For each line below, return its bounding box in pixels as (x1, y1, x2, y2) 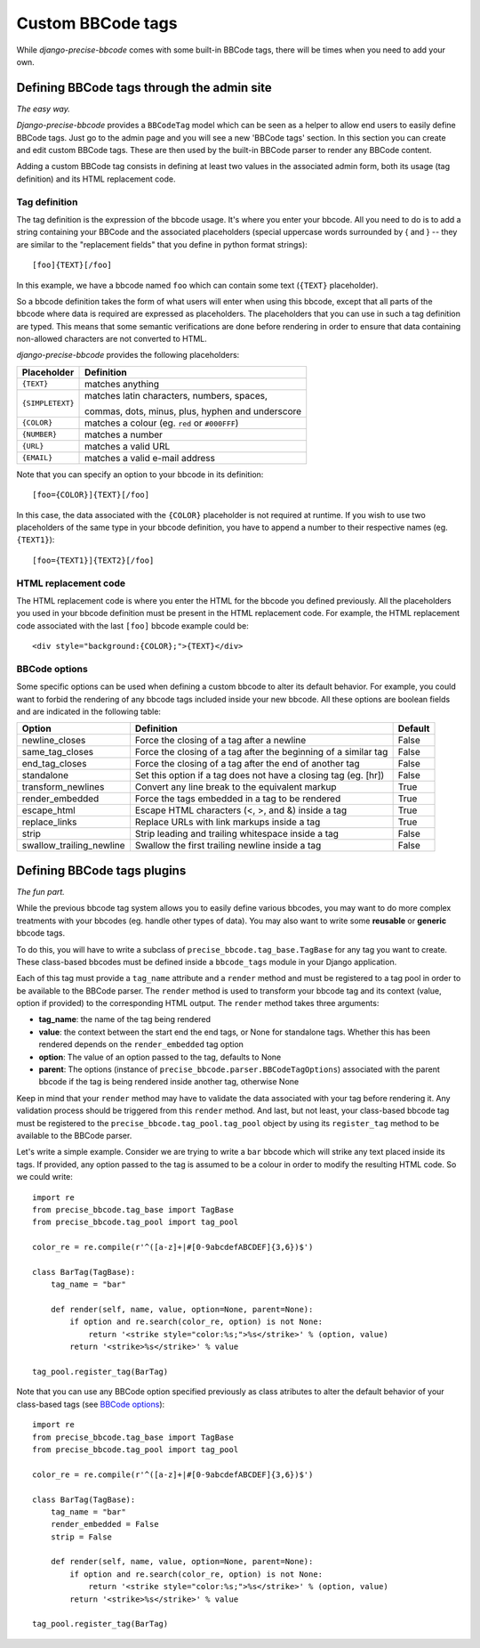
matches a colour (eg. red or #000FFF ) (84, 417, 239, 429)
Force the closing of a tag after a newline (134, 735, 307, 747)
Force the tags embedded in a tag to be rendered (134, 792, 341, 805)
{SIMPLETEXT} (21, 399, 75, 409)
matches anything (84, 377, 160, 390)
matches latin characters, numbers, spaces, (84, 389, 268, 402)
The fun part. (16, 886, 66, 897)
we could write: (16, 1172, 73, 1182)
